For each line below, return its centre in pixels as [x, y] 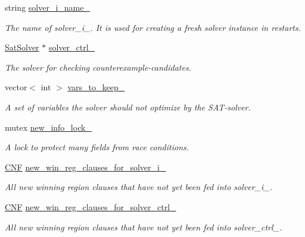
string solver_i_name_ [47, 7]
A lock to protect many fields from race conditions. [97, 147]
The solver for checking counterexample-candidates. [98, 67]
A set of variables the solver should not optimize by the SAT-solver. [128, 107]
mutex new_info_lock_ [48, 127]
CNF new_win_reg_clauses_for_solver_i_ [85, 167]
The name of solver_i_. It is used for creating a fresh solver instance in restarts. [153, 27]
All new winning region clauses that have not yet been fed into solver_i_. [139, 187]
